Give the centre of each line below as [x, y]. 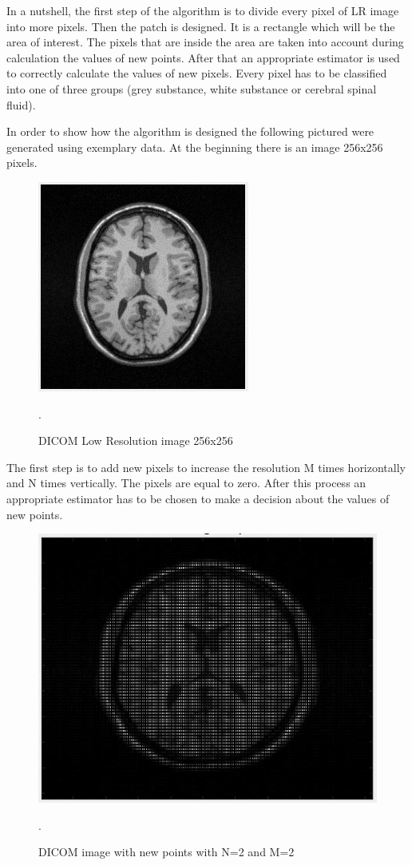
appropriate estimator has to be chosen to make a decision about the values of [198, 498]
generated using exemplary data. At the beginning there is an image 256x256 [195, 147]
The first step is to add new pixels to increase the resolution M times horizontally [206, 467]
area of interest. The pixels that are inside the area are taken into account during [205, 42]
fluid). [21, 104]
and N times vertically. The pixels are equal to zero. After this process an [186, 483]
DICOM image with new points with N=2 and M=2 [166, 852]
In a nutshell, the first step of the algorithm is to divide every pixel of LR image [203, 10]
